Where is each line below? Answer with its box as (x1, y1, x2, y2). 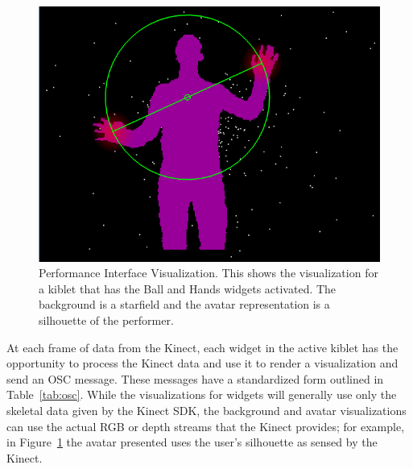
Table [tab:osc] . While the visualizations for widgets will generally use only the (6, 386, 397, 403)
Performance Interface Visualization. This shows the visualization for (39, 264, 378, 281)
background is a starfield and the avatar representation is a (39, 296, 330, 313)
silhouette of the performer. (39, 312, 174, 329)
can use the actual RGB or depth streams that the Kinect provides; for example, (6, 417, 405, 434)
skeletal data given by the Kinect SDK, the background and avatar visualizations (6, 402, 407, 419)
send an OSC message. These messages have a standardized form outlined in (6, 370, 384, 387)
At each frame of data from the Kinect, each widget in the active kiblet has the (6, 338, 399, 355)
